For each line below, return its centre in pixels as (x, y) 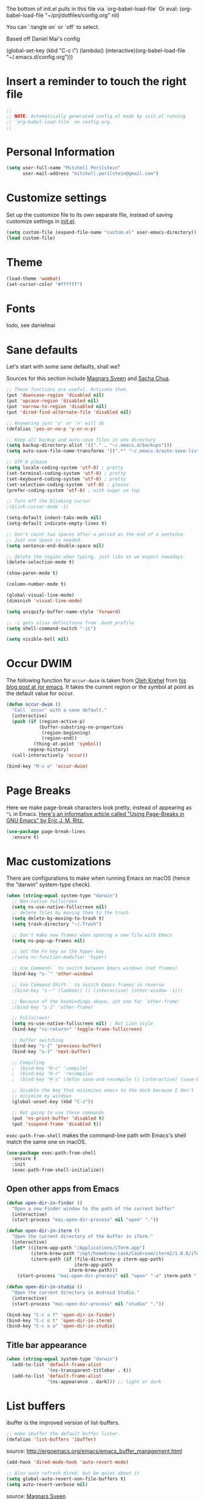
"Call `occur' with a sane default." (59, 710)
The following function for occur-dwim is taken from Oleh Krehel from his (96, 681)
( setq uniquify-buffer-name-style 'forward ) (63, 612)
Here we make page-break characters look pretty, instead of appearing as (99, 807)
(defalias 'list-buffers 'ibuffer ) (51, 1440)
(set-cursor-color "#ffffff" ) (45, 284)
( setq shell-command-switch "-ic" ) (51, 628)
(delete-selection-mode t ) (40, 562)
